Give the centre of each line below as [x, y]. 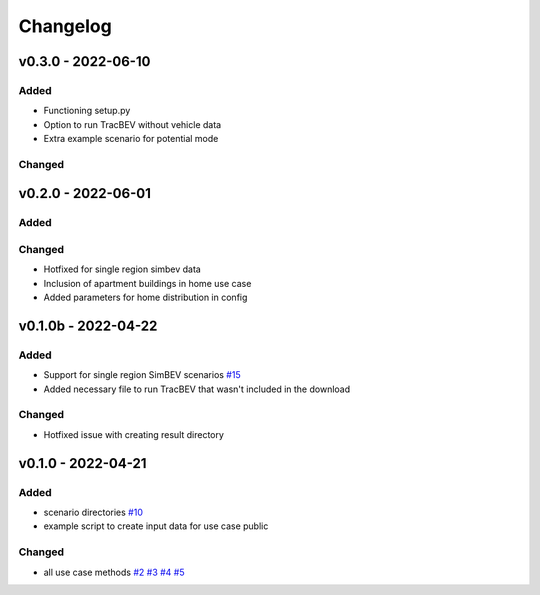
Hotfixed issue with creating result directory [134, 434]
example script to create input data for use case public [156, 526]
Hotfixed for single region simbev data [122, 269]
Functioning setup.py [87, 111]
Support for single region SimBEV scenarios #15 [142, 375]
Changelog [65, 26]
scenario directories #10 [93, 512]
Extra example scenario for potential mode [131, 139]
